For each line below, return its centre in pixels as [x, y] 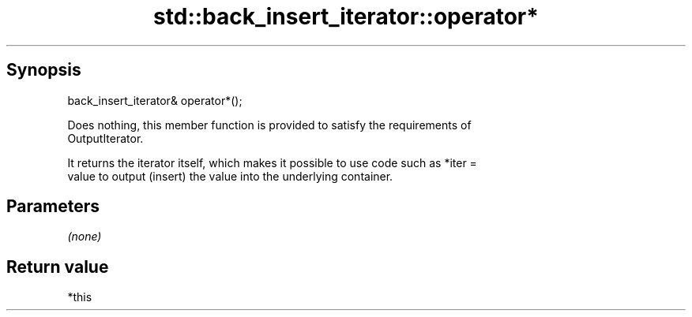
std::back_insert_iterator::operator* [346, 17]
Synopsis [44, 70]
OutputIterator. [105, 138]
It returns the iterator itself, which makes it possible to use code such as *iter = [272, 162]
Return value [58, 267]
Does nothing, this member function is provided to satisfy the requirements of [269, 125]
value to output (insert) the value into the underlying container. [230, 176]
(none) [85, 237]
